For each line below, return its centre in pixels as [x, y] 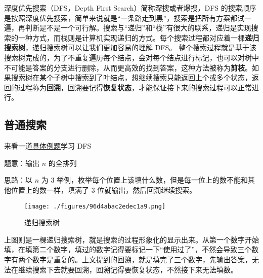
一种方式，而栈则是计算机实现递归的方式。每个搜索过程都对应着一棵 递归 [138, 37]
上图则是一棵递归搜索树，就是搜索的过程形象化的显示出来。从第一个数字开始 [131, 239]
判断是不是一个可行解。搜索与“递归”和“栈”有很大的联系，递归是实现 [138, 28]
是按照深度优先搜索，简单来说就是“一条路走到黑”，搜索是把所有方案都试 [124, 18]
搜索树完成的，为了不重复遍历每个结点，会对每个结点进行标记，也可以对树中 [131, 57]
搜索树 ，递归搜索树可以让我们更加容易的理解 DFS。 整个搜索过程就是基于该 [130, 47]
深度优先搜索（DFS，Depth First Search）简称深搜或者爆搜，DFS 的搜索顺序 [130, 8]
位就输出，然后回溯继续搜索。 [147, 189]
